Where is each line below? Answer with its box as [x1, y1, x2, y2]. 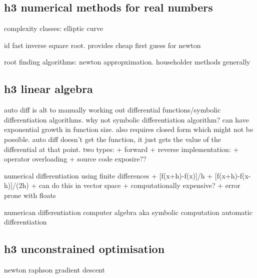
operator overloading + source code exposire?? [4, 153, 146, 164]
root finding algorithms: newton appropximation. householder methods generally [4, 56, 250, 67]
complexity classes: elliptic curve [4, 23, 103, 33]
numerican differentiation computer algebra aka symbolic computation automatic [4, 206, 252, 217]
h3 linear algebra [4, 81, 93, 96]
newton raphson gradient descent [4, 264, 105, 274]
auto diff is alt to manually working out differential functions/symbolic [4, 104, 221, 115]
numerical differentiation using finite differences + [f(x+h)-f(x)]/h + [4, 170, 213, 180]
